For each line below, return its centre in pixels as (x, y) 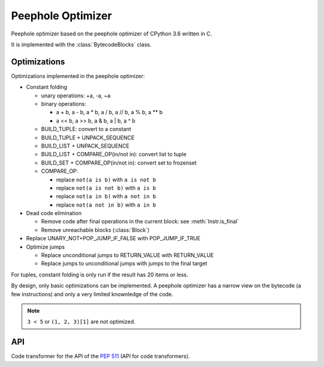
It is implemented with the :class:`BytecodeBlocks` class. (81, 44)
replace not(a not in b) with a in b (106, 205)
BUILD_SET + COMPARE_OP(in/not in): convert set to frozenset (119, 163)
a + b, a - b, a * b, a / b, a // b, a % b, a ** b (109, 112)
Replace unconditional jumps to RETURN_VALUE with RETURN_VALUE (127, 255)
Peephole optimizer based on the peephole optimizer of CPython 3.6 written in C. (112, 34)
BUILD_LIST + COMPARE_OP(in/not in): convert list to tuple (114, 154)
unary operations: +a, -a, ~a (76, 96)
